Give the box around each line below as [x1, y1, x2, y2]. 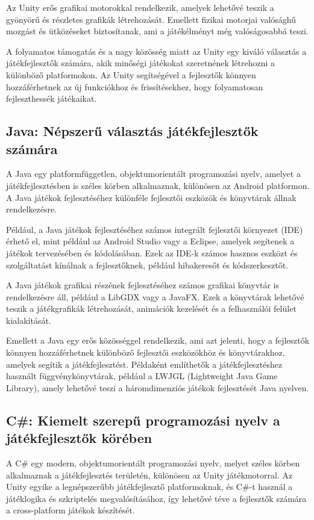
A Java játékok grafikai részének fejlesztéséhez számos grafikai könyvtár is [6, 279, 280, 291]
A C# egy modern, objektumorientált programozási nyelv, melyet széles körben [6, 457, 300, 469]
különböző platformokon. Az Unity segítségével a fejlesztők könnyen [6, 68, 256, 81]
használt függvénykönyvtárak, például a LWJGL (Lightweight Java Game [6, 370, 278, 382]
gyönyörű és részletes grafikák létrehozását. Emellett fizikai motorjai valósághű [6, 13, 297, 25]
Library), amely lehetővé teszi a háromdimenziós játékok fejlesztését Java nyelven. [6, 381, 309, 394]
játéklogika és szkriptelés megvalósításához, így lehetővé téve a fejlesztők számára [6, 492, 307, 504]
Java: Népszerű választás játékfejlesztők [6, 122, 259, 140]
